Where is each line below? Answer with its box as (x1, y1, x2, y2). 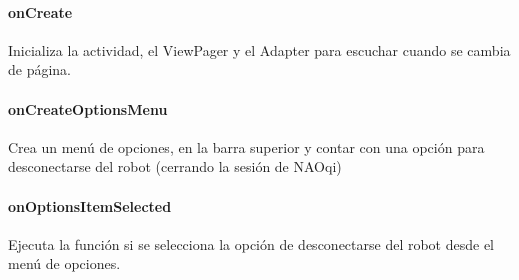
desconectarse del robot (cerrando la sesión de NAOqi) (8, 156, 342, 177)
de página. (8, 59, 72, 80)
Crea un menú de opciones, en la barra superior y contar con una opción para (8, 136, 485, 157)
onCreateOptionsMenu (8, 98, 168, 119)
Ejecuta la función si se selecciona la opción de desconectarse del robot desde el (8, 233, 495, 254)
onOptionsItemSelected (8, 195, 172, 216)
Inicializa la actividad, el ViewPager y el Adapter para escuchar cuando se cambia (8, 39, 511, 60)
